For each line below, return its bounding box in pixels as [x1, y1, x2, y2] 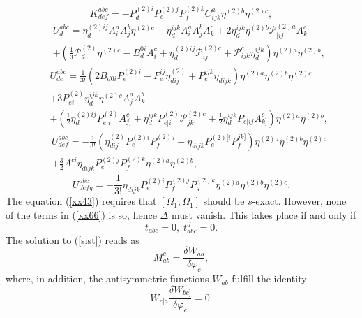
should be [203, 194, 245, 208]
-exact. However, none [252, 194, 347, 208]
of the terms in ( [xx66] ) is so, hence [6, 207, 157, 222]
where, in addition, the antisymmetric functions [6, 271, 209, 286]
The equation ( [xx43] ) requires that [6, 194, 157, 208]
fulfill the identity [232, 271, 307, 286]
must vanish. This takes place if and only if [171, 207, 356, 222]
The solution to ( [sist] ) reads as [6, 232, 139, 247]
